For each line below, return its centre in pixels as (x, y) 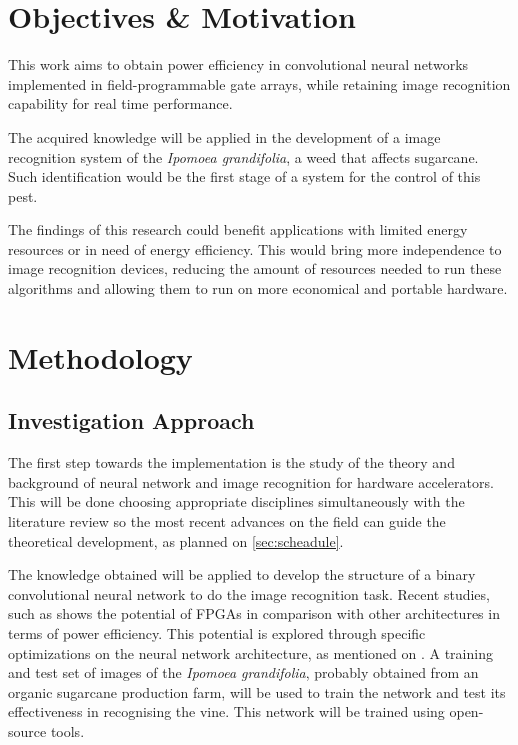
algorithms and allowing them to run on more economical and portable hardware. (258, 288)
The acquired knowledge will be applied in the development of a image (224, 136)
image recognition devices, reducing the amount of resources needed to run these (255, 268)
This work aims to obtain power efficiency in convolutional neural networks (238, 64)
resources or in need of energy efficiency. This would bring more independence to (255, 248)
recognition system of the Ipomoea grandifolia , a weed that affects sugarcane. (243, 156)
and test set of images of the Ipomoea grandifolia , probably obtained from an (243, 672)
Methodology (100, 356)
